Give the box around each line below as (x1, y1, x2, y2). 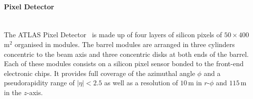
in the (4, 87, 22, 97)
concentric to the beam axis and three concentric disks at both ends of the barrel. (4, 49, 249, 59)
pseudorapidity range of (4, 77, 75, 88)
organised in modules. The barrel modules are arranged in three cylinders (15, 39, 235, 49)
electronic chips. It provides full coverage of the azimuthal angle (4, 68, 195, 78)
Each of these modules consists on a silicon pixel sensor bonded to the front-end (4, 58, 244, 69)
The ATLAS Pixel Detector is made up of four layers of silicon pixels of (4, 29, 222, 40)
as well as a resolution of (104, 77, 178, 88)
